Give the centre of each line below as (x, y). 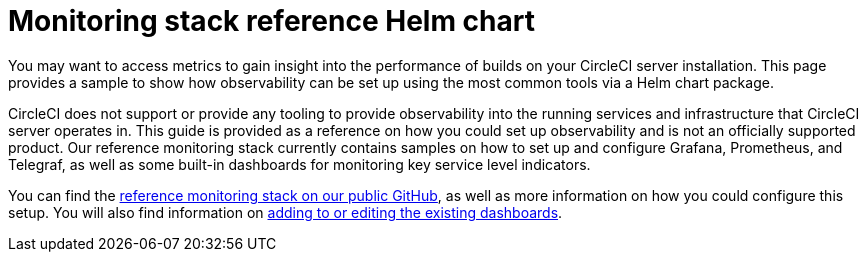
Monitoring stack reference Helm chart (271, 21)
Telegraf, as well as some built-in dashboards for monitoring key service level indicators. (299, 164)
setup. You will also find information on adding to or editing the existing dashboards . (285, 212)
